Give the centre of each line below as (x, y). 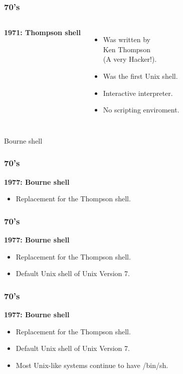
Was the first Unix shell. (140, 76)
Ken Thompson (127, 49)
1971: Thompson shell (42, 32)
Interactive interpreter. (138, 93)
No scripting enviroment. (141, 110)
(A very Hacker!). (130, 59)
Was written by (127, 39)
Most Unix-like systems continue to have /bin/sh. (92, 365)
